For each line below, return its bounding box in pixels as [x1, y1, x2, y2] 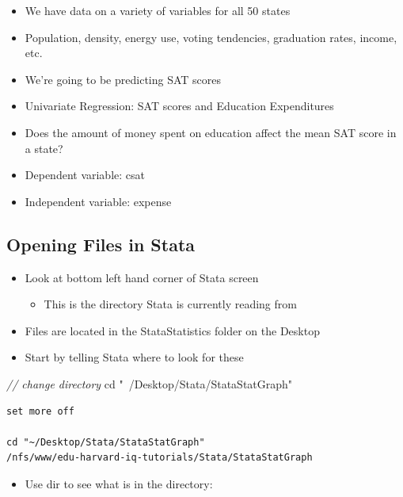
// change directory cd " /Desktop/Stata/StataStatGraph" [6, 375, 293, 392]
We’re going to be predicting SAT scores [25, 71, 222, 87]
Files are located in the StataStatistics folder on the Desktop [25, 322, 320, 338]
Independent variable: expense [25, 193, 172, 209]
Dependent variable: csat [25, 166, 145, 183]
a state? [25, 140, 63, 156]
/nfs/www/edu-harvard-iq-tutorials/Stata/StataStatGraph [6, 452, 313, 464]
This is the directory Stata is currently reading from [44, 296, 297, 312]
